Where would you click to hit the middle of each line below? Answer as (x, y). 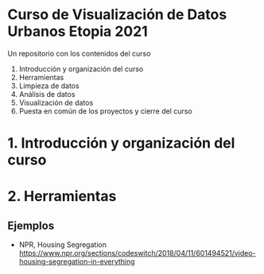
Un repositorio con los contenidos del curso (79, 53)
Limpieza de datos (49, 86)
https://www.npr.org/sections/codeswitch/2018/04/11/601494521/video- (137, 253)
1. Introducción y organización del (121, 143)
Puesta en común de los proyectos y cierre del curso (105, 111)
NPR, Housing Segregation (62, 245)
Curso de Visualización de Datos (117, 15)
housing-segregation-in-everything (77, 262)
